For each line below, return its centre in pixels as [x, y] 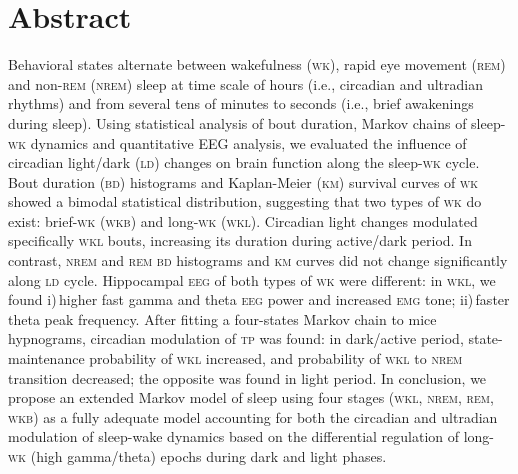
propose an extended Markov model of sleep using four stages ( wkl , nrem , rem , [251, 397]
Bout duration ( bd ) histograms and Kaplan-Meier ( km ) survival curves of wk [243, 181]
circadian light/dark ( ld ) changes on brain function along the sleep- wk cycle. [244, 162]
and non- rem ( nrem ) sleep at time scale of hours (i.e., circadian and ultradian [245, 83]
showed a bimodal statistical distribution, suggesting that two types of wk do [245, 201]
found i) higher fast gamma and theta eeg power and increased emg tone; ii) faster [259, 299]
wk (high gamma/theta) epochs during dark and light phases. [197, 456]
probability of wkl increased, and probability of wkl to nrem [276, 358]
